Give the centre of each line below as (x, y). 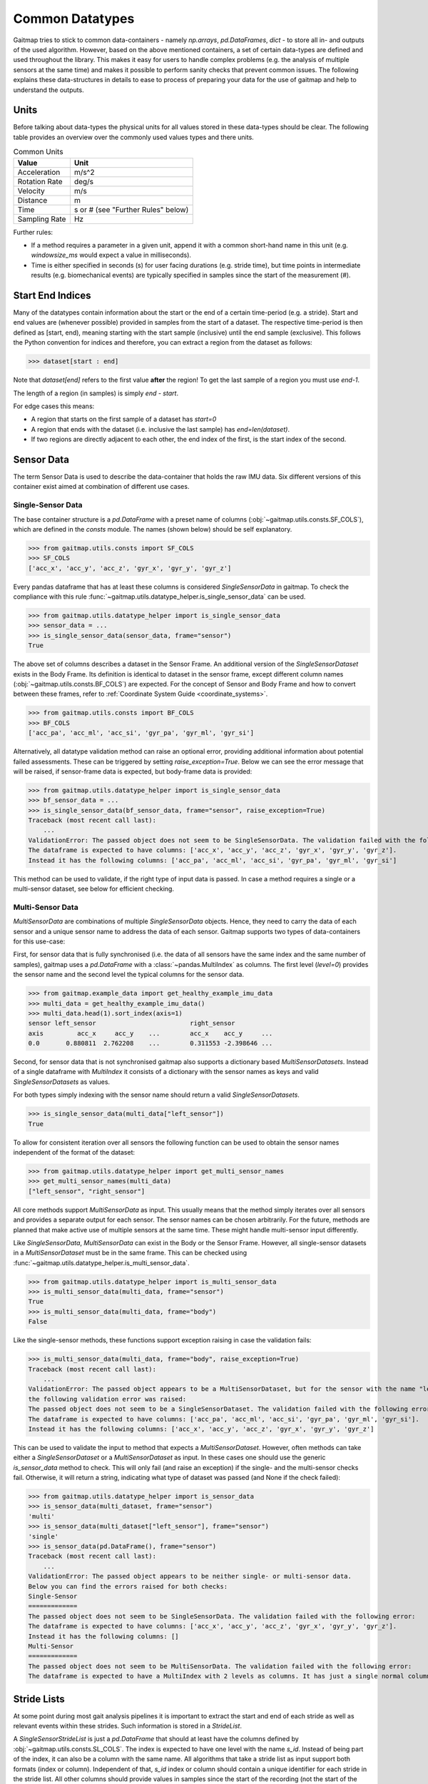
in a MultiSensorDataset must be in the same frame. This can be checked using (130, 1253)
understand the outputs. (49, 90)
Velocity (31, 191)
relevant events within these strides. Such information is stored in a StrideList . (128, 1725)
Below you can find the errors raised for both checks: (128, 1586)
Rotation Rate (40, 181)
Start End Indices (52, 295)
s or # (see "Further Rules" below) (131, 209)
